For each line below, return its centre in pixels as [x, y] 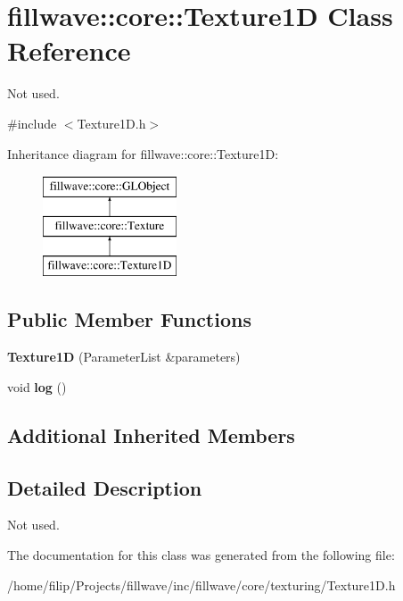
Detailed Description [105, 487]
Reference [69, 50]
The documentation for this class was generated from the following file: [201, 555]
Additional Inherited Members [151, 434]
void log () [37, 386]
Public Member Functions [129, 319]
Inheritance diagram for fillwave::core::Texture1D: [143, 153]
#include [32, 123]
